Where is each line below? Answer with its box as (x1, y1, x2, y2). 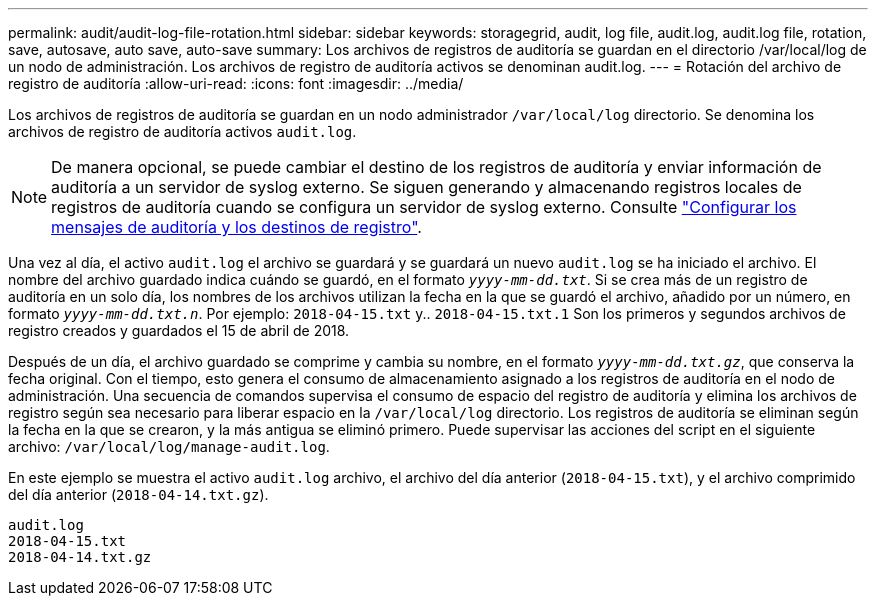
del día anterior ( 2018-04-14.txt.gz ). (8, 486, 269, 503)
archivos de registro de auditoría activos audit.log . (8, 123, 357, 140)
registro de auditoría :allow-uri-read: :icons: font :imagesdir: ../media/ (8, 75, 464, 92)
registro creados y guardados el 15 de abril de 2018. (8, 322, 350, 339)
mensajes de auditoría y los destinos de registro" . (51, 217, 422, 237)
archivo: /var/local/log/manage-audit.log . (8, 438, 330, 455)
